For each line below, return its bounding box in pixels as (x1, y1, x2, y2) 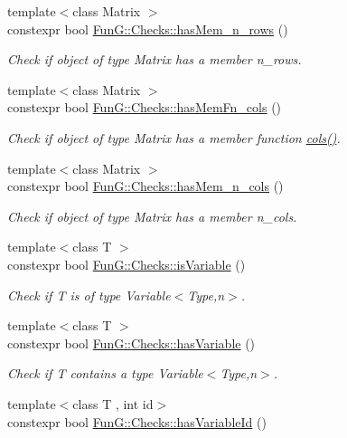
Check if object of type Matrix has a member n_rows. (7, 50, 302, 69)
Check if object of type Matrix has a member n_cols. (7, 206, 297, 225)
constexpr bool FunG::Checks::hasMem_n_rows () (7, 19, 288, 38)
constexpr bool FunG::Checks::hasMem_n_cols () (7, 176, 284, 195)
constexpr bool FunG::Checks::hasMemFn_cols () (7, 98, 282, 117)
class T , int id (72, 394, 154, 413)
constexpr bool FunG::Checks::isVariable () (7, 254, 246, 273)
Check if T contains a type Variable (7, 364, 203, 383)
